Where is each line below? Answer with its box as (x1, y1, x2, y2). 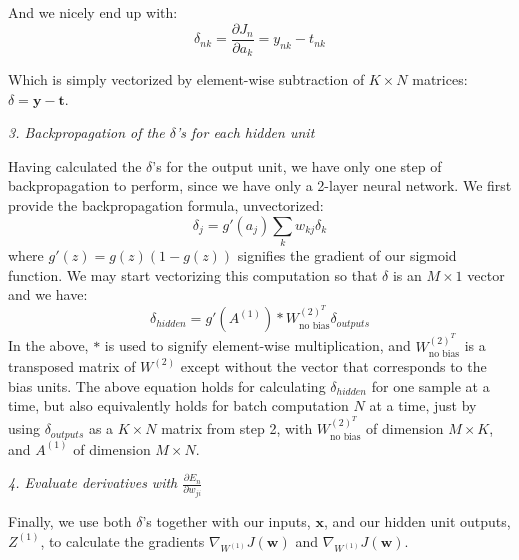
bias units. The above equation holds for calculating (8, 375, 326, 396)
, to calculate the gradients (40, 530, 205, 551)
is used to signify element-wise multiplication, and (104, 335, 411, 356)
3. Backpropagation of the (8, 122, 165, 143)
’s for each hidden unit (175, 122, 315, 143)
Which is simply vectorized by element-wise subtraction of (8, 69, 365, 90)
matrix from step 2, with (161, 418, 313, 439)
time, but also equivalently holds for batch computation (8, 395, 349, 416)
